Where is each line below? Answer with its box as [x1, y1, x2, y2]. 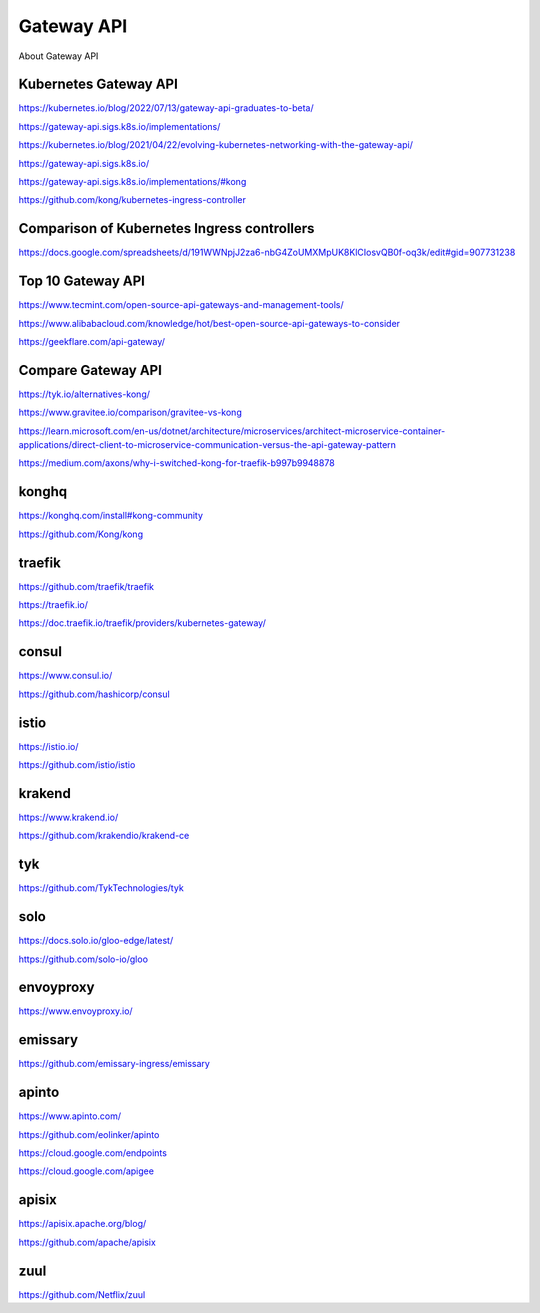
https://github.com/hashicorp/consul [18, 688, 170, 700]
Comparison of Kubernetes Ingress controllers [18, 220, 315, 237]
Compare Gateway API [18, 361, 162, 379]
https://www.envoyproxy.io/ [18, 1005, 134, 1017]
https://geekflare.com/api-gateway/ [18, 336, 165, 347]
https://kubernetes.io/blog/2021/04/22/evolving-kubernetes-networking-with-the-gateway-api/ [18, 139, 414, 151]
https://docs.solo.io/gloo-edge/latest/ [18, 935, 174, 947]
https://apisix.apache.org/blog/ [18, 1218, 147, 1230]
